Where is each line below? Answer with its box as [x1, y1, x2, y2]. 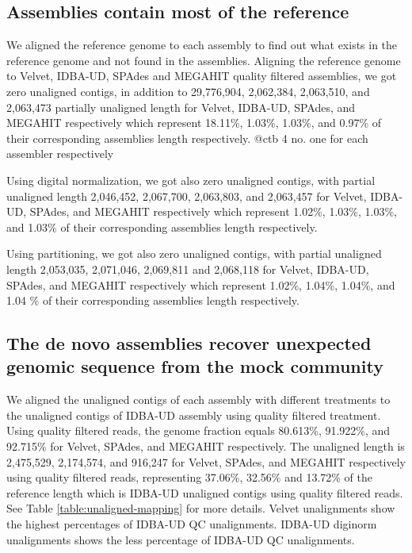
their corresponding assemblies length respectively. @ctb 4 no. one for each [6, 129, 368, 146]
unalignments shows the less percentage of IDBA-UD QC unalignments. [6, 531, 355, 547]
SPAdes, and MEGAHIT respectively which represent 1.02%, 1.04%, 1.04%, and [6, 276, 395, 293]
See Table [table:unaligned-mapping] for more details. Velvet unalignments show [6, 500, 395, 517]
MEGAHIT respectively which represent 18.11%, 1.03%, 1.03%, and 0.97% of [6, 114, 382, 131]
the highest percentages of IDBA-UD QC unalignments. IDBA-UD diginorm [6, 516, 377, 532]
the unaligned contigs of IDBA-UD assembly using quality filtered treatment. [6, 406, 381, 423]
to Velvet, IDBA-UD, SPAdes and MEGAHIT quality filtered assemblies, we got [6, 67, 397, 84]
